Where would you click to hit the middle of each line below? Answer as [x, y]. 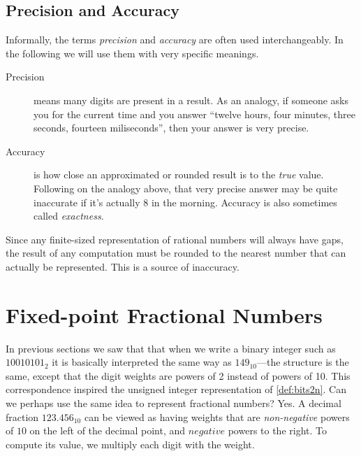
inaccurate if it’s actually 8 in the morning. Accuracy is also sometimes [185, 202]
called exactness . [69, 216]
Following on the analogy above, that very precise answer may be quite [186, 188]
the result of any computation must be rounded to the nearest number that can [176, 253]
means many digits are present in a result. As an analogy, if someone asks [191, 100]
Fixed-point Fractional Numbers [164, 314]
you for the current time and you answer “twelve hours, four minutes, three [194, 114]
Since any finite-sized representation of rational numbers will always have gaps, [175, 239]
